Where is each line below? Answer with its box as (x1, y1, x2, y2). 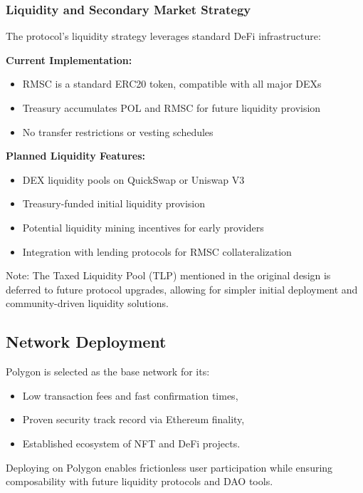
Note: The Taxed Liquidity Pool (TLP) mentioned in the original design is (6, 268, 331, 283)
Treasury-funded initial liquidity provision (22, 196, 206, 211)
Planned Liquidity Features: (6, 148, 146, 163)
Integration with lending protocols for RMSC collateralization (22, 244, 292, 259)
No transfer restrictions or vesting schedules (22, 124, 214, 139)
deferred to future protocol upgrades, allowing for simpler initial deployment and (6, 281, 358, 296)
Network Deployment (6, 331, 167, 353)
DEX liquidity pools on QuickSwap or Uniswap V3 (22, 172, 245, 187)
